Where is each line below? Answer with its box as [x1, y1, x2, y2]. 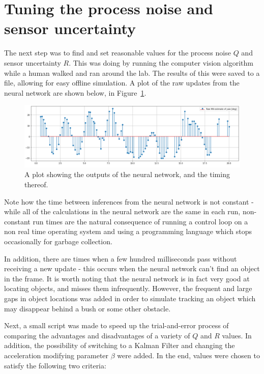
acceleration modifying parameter [4, 350, 109, 360]
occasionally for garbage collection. [4, 236, 112, 246]
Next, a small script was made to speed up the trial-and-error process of [4, 320, 229, 331]
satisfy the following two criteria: [4, 360, 106, 370]
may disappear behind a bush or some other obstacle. [4, 303, 171, 313]
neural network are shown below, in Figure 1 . [4, 87, 146, 98]
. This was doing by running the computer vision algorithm [69, 57, 253, 68]
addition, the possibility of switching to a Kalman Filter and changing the [4, 340, 235, 351]
